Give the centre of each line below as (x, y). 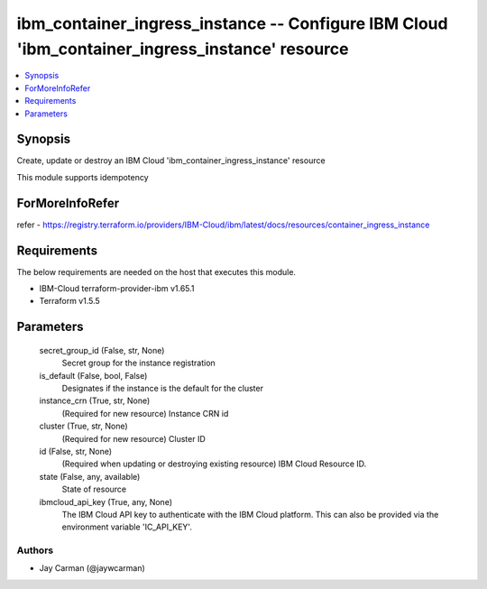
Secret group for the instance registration (138, 363)
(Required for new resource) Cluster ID (134, 438)
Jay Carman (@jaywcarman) (92, 568)
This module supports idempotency (83, 177)
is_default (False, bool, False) (93, 375)
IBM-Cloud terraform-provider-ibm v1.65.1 (117, 289)
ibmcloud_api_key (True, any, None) (106, 502)
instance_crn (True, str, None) (95, 400)
